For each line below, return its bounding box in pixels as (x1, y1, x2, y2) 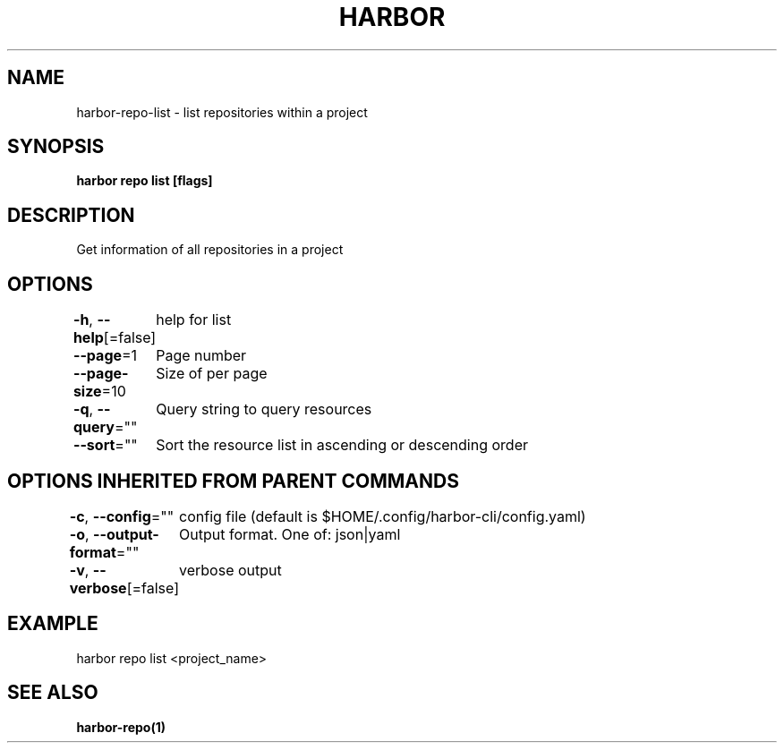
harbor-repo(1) (76, 719, 166, 735)
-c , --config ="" (69, 507, 175, 525)
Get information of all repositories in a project (76, 242, 344, 258)
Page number (156, 346, 247, 365)
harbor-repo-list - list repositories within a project (76, 104, 368, 120)
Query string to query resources (156, 400, 372, 419)
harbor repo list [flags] (76, 173, 213, 189)
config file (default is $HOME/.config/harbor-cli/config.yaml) (179, 507, 586, 525)
